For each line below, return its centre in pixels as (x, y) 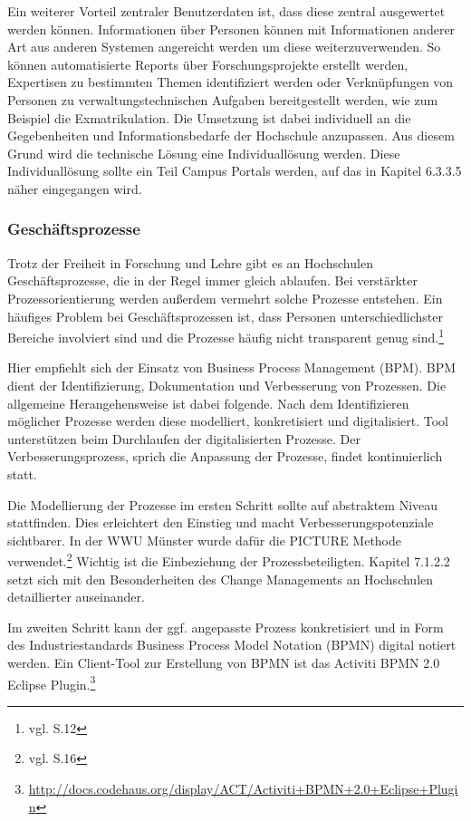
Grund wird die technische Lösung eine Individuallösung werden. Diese (204, 153)
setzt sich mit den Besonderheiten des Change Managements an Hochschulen (221, 579)
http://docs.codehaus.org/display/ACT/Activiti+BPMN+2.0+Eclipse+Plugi (243, 788)
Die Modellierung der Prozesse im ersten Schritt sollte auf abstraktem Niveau (223, 504)
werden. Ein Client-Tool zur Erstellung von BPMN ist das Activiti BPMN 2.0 (224, 662)
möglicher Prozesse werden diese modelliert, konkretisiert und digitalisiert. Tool (228, 421)
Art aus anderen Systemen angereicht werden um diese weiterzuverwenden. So (224, 47)
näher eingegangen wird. (75, 188)
